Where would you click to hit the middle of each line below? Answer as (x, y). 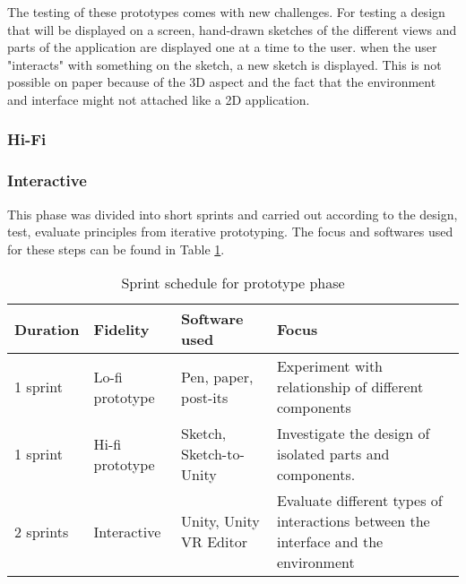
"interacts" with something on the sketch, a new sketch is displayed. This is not (224, 64)
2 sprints (42, 531)
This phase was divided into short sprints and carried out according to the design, (233, 214)
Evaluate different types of (359, 501)
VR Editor (214, 542)
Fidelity (121, 329)
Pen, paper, (217, 376)
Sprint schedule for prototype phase (233, 283)
